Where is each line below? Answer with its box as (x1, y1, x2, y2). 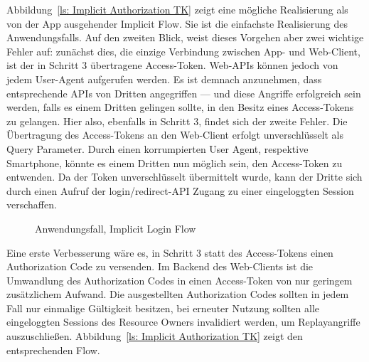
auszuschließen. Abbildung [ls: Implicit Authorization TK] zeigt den (6, 329, 303, 344)
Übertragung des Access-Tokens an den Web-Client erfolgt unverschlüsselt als (6, 127, 344, 142)
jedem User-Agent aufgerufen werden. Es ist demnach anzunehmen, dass (6, 71, 322, 86)
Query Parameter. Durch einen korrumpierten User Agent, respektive (6, 141, 309, 156)
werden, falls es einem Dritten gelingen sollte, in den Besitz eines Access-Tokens (6, 100, 354, 115)
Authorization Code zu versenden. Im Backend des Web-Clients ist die (6, 259, 314, 274)
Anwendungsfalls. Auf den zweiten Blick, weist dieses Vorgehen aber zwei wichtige (6, 30, 364, 45)
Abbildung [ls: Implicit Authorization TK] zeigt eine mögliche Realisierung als (6, 2, 348, 16)
